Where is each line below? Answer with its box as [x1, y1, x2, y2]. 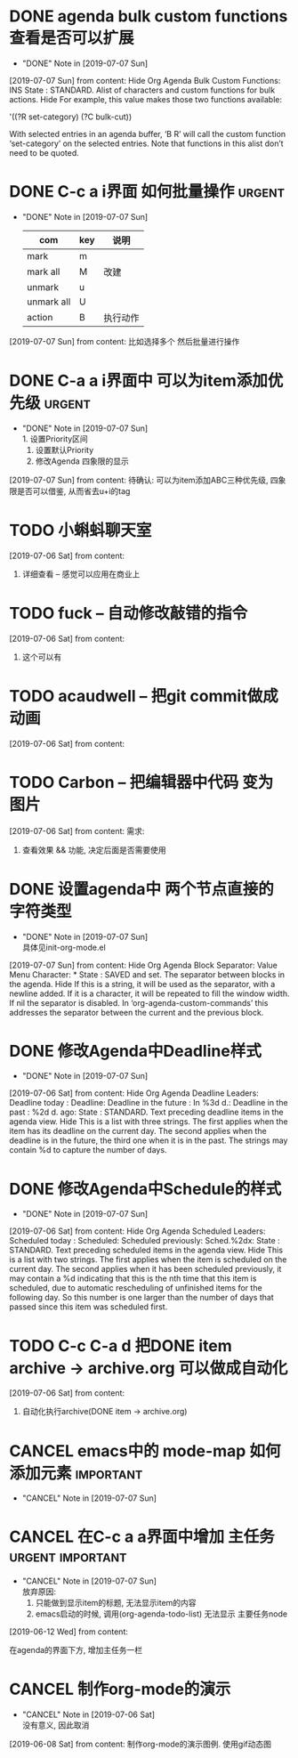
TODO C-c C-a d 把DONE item [9, 1335, 233, 1356]
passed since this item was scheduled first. [9, 1301, 168, 1312]
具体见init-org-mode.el [21, 942, 107, 952]
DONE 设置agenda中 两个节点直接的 [9, 879, 274, 899]
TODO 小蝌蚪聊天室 [9, 521, 152, 540]
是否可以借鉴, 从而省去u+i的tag [16, 485, 131, 496]
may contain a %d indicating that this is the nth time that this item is [9, 1273, 257, 1284]
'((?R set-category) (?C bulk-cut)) [9, 111, 133, 122]
